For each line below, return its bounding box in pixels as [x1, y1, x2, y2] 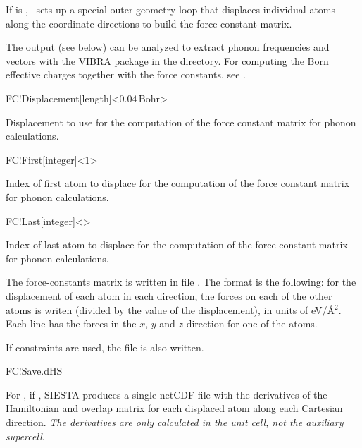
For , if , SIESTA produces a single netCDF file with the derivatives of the [6, 387, 327, 401]
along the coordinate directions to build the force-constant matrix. [6, 16, 292, 30]
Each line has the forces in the [6, 316, 137, 331]
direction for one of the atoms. [186, 316, 318, 331]
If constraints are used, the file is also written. [6, 339, 204, 354]
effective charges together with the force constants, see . [6, 67, 246, 82]
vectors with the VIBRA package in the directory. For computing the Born [6, 53, 329, 68]
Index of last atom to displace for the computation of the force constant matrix [6, 237, 348, 252]
